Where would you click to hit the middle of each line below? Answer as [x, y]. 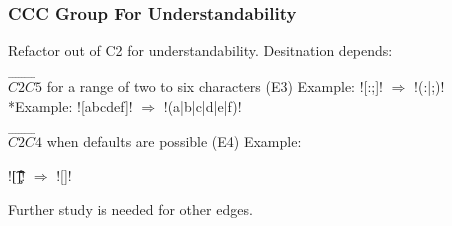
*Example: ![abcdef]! [70, 105]
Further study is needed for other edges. [130, 208]
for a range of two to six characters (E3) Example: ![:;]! [215, 86]
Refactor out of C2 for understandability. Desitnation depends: [200, 50]
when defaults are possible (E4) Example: [174, 141]
